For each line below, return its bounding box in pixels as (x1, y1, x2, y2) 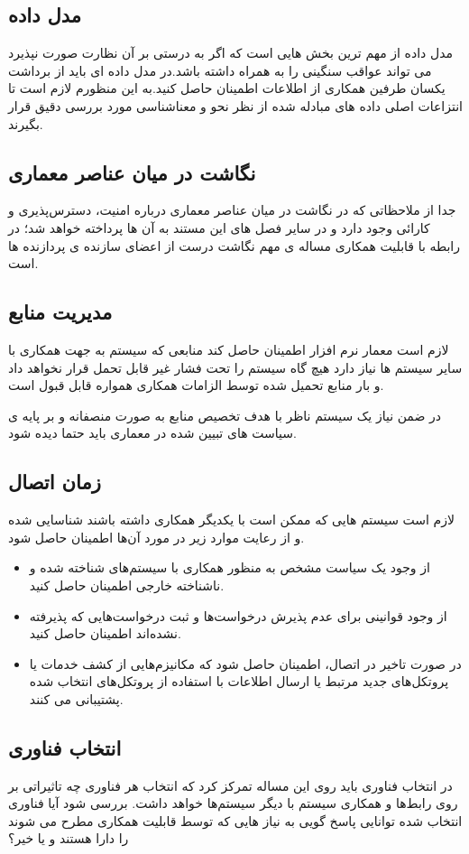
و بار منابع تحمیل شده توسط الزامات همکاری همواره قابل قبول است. (8, 376, 384, 395)
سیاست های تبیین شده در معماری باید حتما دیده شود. (8, 423, 297, 442)
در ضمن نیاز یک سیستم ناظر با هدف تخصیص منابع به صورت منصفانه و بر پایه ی (8, 405, 441, 424)
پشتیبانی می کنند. (29, 689, 124, 708)
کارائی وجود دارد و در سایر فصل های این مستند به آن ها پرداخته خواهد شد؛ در (8, 218, 430, 237)
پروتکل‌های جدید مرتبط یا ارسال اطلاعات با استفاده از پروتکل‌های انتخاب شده (29, 672, 449, 691)
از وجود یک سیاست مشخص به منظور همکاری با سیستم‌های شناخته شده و (29, 558, 430, 577)
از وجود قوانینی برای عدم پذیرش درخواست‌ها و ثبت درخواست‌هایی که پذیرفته (29, 606, 447, 625)
